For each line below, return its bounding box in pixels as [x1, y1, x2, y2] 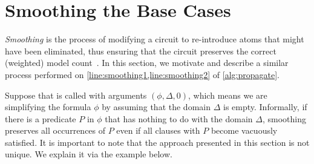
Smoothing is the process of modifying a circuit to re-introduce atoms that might [5, 33, 304, 45]
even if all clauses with [116, 124, 200, 137]
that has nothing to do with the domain [105, 112, 253, 125]
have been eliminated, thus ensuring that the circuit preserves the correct [5, 44, 276, 57]
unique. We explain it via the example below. [5, 148, 172, 160]
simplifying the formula [5, 100, 91, 113]
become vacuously [211, 124, 278, 137]
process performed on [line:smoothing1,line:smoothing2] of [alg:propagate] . [5, 68, 280, 80]
